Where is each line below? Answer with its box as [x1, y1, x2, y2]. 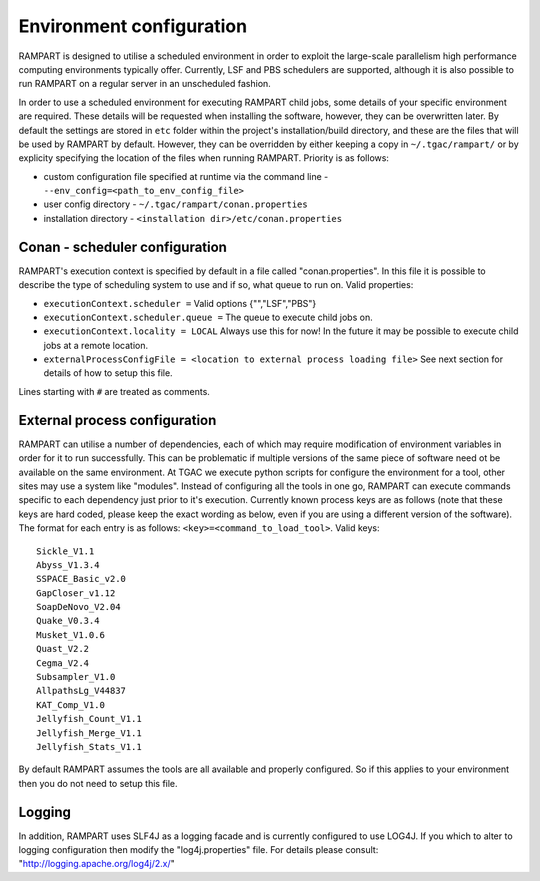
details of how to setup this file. [43, 367, 174, 379]
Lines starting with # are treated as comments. [18, 385, 210, 397]
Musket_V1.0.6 [36, 629, 105, 640]
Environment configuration [18, 15, 248, 37]
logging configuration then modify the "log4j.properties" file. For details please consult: [18, 844, 379, 856]
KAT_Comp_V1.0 [36, 699, 105, 710]
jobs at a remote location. [43, 339, 149, 351]
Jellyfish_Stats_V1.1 [36, 741, 142, 752]
